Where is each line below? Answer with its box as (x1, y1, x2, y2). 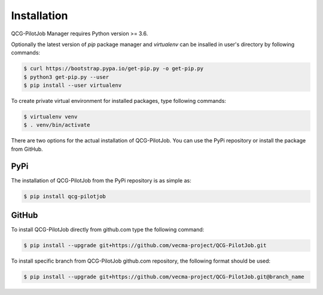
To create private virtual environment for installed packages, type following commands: (11, 98, 227, 105)
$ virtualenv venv (23, 114, 78, 120)
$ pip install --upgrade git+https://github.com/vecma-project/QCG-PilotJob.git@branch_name (23, 273, 304, 281)
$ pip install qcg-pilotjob (23, 193, 106, 200)
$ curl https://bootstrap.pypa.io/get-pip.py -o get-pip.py (23, 65, 204, 72)
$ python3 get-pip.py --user (23, 74, 109, 80)
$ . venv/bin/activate (23, 121, 90, 129)
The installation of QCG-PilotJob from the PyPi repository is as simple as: (11, 177, 191, 184)
